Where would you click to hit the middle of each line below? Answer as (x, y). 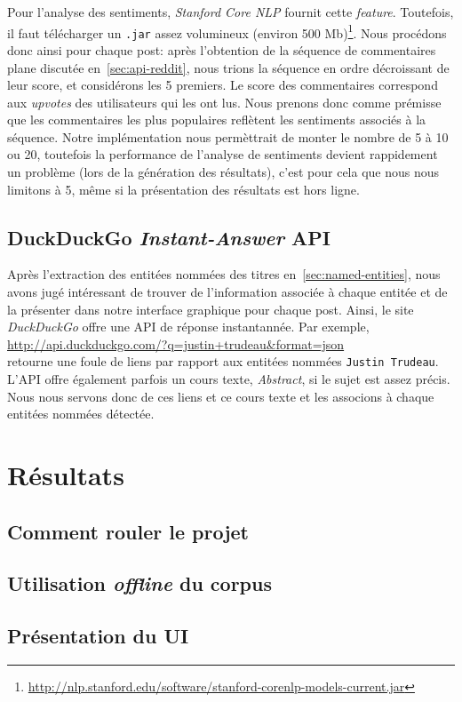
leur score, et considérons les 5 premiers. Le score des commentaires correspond (223, 85)
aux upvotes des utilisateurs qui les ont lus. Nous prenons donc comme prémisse (224, 102)
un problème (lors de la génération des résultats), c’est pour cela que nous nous (223, 172)
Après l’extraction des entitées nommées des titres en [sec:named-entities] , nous (224, 274)
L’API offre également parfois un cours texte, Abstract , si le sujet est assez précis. (229, 379)
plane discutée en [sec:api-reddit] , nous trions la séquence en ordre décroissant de (228, 67)
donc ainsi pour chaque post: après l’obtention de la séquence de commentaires (222, 49)
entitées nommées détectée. (81, 414)
